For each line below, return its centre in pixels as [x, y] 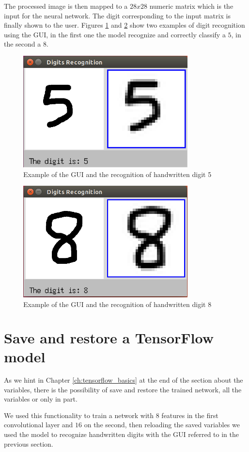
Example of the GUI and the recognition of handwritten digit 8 [117, 304]
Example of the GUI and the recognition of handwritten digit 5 [117, 174]
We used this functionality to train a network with [79, 415]
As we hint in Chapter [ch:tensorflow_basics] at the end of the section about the [124, 379]
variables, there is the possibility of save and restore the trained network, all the [123, 389]
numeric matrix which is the [191, 6]
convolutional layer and [39, 425]
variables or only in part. [41, 399]
